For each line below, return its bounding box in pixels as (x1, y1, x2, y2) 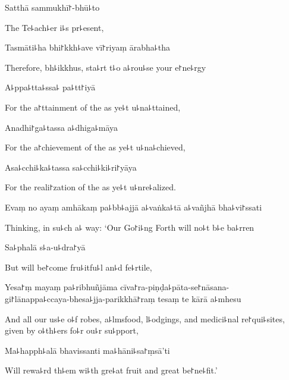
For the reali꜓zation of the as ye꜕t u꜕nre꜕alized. (5, 181, 176, 193)
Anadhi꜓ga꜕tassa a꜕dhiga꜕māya (5, 121, 118, 133)
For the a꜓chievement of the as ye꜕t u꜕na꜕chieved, (5, 141, 186, 153)
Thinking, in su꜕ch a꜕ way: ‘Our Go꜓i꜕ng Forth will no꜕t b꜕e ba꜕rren (5, 221, 255, 233)
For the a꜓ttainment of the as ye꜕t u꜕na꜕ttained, (5, 101, 181, 113)
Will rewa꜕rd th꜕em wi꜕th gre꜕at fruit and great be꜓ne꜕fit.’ (5, 364, 218, 376)
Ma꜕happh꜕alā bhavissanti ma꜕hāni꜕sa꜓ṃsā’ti (5, 344, 170, 356)
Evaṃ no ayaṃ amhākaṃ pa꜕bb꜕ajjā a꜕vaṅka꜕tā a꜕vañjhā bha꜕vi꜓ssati (5, 200, 262, 213)
